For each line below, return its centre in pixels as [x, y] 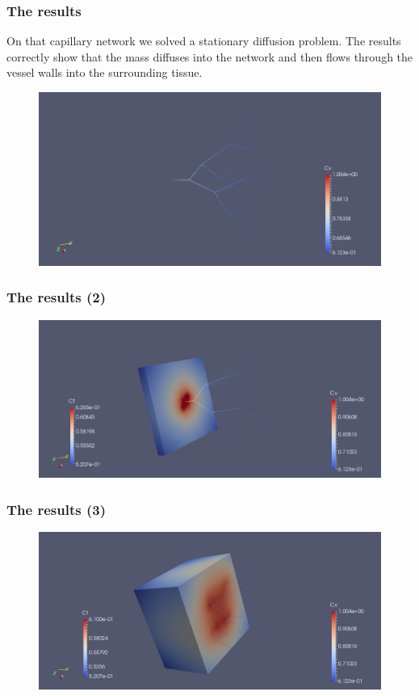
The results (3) [56, 509]
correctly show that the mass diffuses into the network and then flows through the [210, 56]
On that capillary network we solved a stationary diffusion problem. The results [204, 41]
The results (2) [56, 297]
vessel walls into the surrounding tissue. [105, 72]
